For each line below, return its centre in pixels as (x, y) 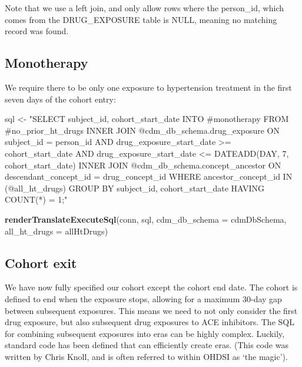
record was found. (37, 31)
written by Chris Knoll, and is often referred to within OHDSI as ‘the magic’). (146, 356)
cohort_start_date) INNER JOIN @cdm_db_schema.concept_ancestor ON (143, 165)
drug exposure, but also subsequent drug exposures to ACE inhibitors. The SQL (150, 322)
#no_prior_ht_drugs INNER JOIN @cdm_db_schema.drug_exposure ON (142, 130)
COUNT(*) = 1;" (36, 199)
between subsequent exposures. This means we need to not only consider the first (151, 310)
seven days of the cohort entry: (60, 99)
